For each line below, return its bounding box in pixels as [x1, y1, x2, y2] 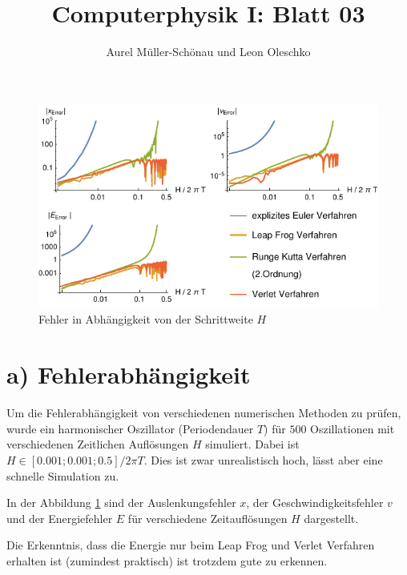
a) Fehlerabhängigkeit [6, 358, 251, 391]
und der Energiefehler [6, 509, 113, 526]
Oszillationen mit [310, 420, 395, 436]
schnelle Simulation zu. [6, 467, 119, 484]
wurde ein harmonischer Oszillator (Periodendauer [6, 420, 254, 436]
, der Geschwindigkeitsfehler [246, 494, 384, 511]
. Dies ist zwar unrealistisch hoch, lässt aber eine [143, 451, 383, 468]
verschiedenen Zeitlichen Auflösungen [6, 436, 189, 452]
